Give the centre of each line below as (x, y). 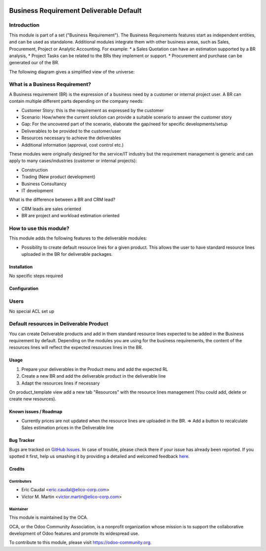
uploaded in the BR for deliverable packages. (67, 254)
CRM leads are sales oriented (51, 209)
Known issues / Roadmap (36, 412)
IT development (37, 191)
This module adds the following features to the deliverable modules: (78, 238)
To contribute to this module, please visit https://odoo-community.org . (81, 543)
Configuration (24, 288)
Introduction (24, 25)
